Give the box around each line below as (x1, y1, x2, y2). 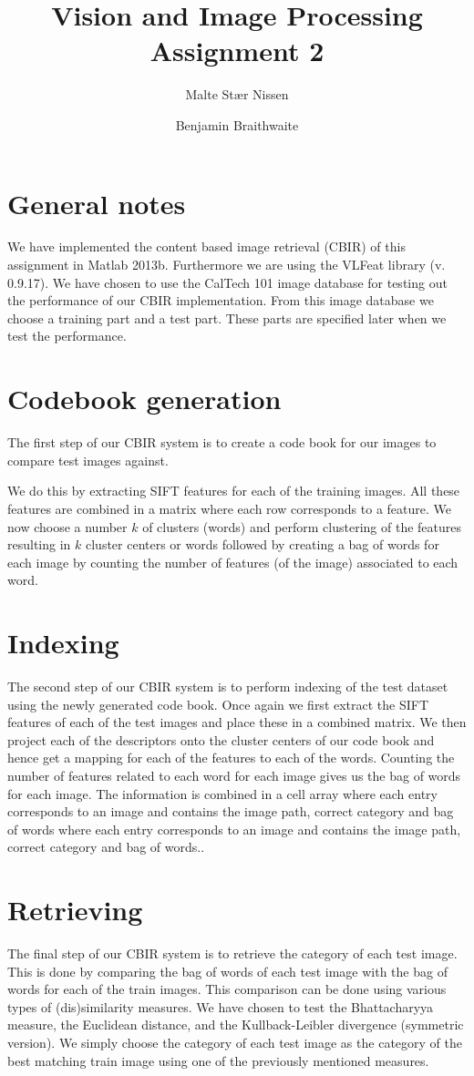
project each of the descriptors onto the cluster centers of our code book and (7, 730, 435, 749)
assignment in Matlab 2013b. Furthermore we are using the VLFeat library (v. (7, 255, 446, 274)
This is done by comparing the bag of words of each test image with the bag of (7, 961, 448, 980)
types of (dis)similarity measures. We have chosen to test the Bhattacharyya (7, 997, 434, 1016)
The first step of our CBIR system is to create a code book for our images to (7, 433, 437, 452)
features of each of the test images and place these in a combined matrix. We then (7, 712, 467, 732)
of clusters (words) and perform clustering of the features (142, 517, 462, 536)
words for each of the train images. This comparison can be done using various (7, 979, 447, 999)
